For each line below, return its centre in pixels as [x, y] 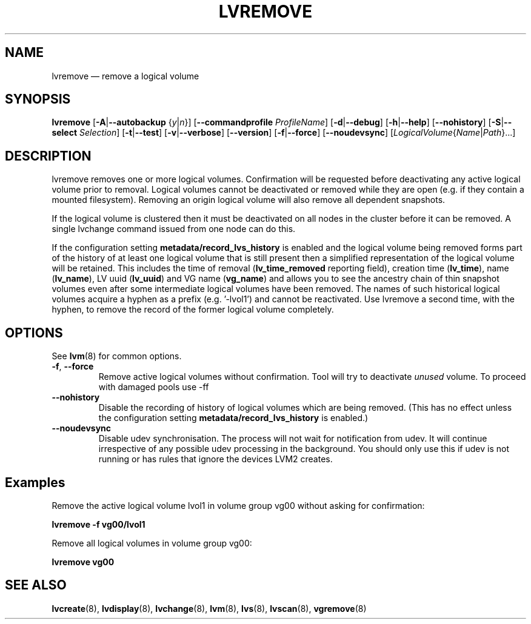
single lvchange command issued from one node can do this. [174, 229]
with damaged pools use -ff [154, 387]
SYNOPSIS [38, 99]
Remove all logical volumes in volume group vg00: [152, 543]
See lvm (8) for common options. [117, 356]
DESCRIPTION [48, 156]
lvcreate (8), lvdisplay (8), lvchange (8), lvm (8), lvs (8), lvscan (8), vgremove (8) [209, 608]
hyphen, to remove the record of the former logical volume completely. [193, 310]
